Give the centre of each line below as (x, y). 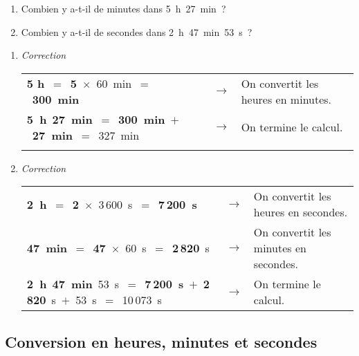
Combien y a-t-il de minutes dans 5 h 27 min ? (123, 8)
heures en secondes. (301, 212)
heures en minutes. (286, 99)
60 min (114, 83)
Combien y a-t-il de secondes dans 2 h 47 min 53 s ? (137, 31)
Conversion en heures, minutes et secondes (161, 341)
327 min (119, 135)
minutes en (280, 248)
